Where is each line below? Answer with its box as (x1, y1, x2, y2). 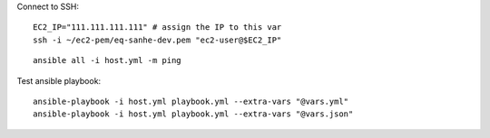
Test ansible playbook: (16, 75, 102, 86)
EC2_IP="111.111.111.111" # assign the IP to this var (33, 23, 282, 32)
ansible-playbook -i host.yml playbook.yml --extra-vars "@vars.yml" (33, 96, 349, 106)
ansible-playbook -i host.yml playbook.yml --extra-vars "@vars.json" (33, 109, 354, 119)
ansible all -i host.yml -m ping (33, 55, 181, 66)
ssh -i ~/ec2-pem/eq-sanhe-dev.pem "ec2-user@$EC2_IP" (33, 34, 282, 45)
